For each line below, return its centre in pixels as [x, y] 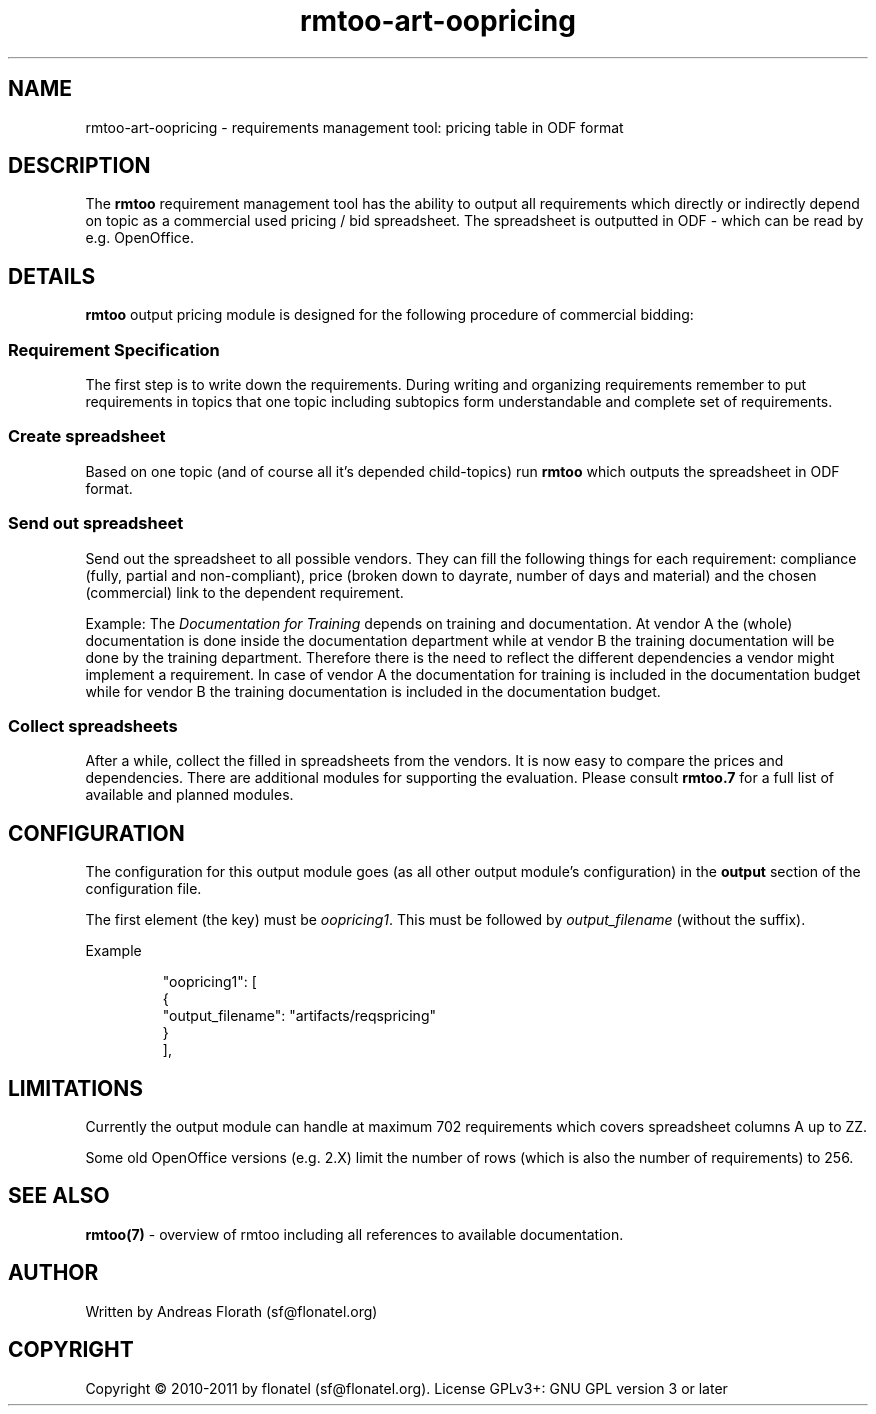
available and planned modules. [189, 795]
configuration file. [143, 889]
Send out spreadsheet [96, 523]
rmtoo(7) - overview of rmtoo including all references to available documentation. [354, 1234]
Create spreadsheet [87, 436]
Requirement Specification [114, 349]
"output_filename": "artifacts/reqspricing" [299, 1016]
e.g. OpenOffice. [139, 238]
